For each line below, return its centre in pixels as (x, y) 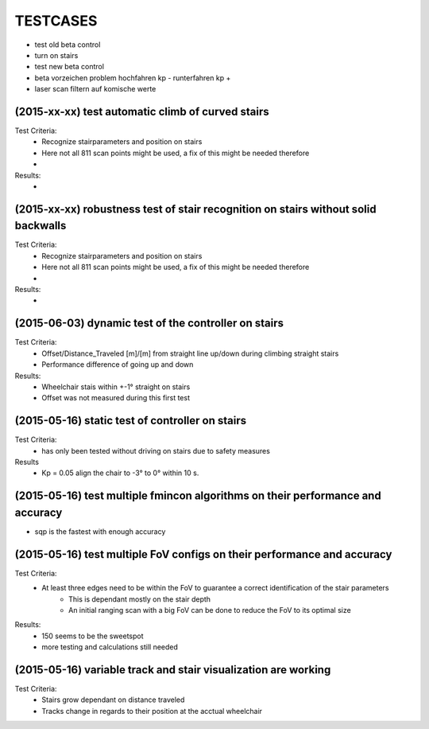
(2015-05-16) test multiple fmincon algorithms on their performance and (198, 496)
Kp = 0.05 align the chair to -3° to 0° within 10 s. (120, 473)
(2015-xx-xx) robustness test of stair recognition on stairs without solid (195, 209)
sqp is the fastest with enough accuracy (100, 531)
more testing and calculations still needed (110, 647)
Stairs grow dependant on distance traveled (113, 700)
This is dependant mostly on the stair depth (139, 599)
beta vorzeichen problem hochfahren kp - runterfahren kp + (133, 78)
